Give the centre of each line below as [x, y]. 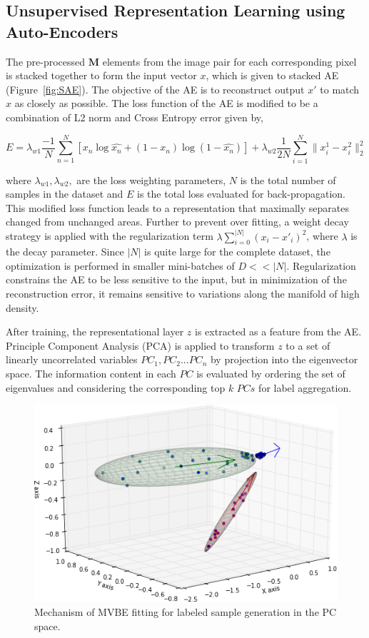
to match [340, 89]
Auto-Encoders [62, 31]
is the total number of [288, 179]
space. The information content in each [91, 374]
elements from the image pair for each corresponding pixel [229, 61]
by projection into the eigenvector [284, 359]
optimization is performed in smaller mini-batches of [120, 265]
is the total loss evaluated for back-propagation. [241, 194]
